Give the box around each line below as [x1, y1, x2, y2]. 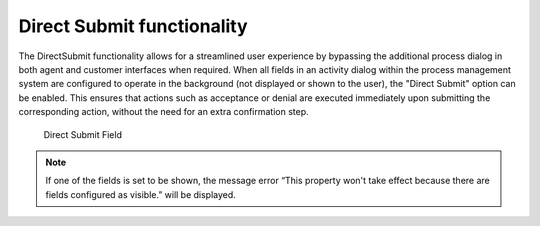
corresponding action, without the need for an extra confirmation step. [18, 106, 309, 118]
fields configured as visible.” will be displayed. [45, 188, 237, 200]
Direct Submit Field [43, 128, 122, 140]
